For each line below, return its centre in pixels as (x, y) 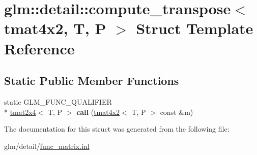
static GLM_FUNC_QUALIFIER (58, 101)
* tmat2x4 (20, 112)
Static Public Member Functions (92, 81)
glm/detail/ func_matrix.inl (47, 146)
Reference (39, 48)
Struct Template (195, 28)
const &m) (177, 112)
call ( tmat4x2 (98, 112)
